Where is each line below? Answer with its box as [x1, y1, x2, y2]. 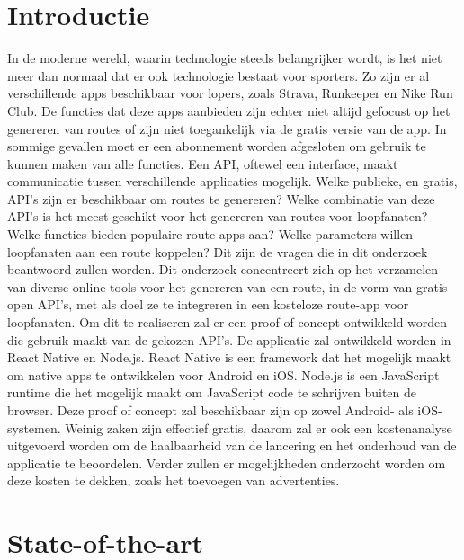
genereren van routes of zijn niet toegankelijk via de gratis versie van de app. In [7, 119, 447, 138]
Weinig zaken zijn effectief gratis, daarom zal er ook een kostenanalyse [65, 418, 452, 437]
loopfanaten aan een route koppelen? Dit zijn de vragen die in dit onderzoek [7, 242, 428, 261]
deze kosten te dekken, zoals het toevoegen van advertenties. [7, 471, 340, 490]
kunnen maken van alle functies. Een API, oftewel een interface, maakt [7, 154, 398, 173]
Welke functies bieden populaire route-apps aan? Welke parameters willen [7, 225, 414, 244]
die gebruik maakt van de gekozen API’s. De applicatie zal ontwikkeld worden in [7, 330, 451, 349]
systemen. [7, 418, 61, 437]
